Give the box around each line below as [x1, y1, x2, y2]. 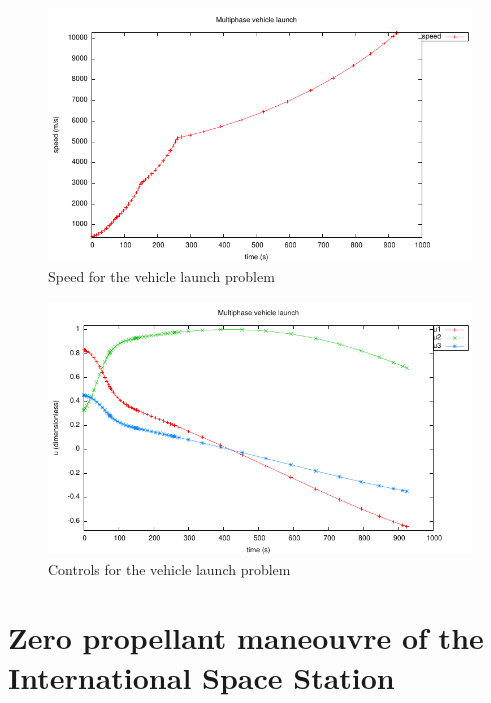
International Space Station [8, 656, 395, 697]
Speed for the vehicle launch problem [48, 265, 275, 286]
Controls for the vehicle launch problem [48, 558, 291, 579]
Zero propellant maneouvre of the [8, 617, 484, 658]
